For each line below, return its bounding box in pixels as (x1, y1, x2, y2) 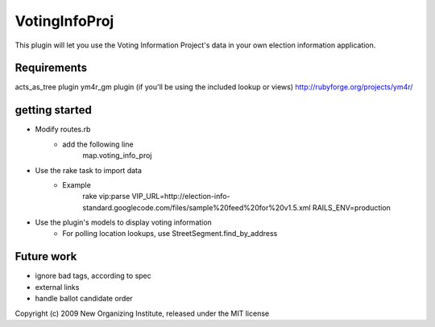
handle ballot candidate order (35, 294, 133, 304)
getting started (14, 103, 92, 117)
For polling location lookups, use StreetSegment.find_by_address (62, 229, 278, 238)
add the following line (62, 139, 134, 149)
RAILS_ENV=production (312, 202, 391, 213)
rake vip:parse (82, 192, 130, 201)
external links (35, 282, 80, 292)
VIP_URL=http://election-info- (131, 192, 230, 201)
